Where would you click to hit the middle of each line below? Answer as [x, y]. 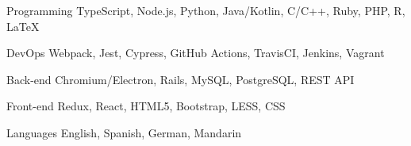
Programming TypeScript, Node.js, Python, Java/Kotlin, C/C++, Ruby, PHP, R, [206, 10]
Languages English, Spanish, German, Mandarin [124, 132]
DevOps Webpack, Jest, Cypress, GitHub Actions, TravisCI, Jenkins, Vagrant [196, 53]
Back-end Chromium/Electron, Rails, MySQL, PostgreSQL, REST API [181, 79]
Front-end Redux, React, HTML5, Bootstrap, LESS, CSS [146, 106]
